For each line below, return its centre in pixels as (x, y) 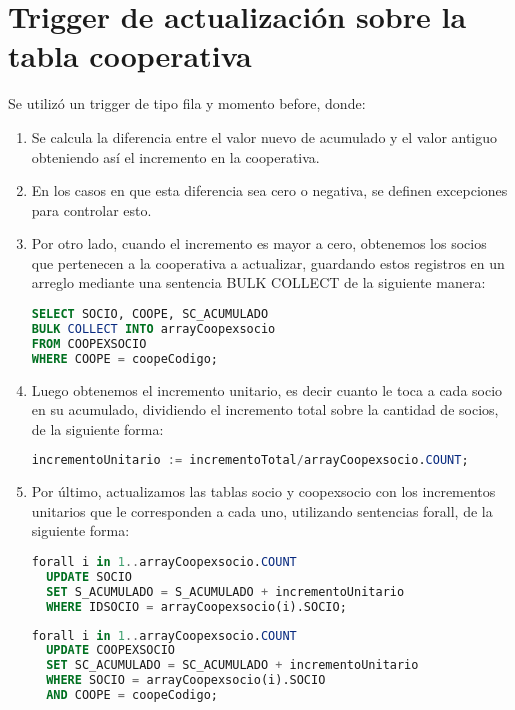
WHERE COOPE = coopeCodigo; (124, 358)
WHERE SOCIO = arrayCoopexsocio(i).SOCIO (186, 680)
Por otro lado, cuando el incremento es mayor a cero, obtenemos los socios (259, 243)
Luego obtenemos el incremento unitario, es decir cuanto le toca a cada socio (267, 389)
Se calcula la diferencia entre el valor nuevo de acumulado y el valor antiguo (264, 136)
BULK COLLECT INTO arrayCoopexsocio (153, 328)
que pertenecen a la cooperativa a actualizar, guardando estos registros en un (268, 262)
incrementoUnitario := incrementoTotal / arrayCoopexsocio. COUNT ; (250, 460)
